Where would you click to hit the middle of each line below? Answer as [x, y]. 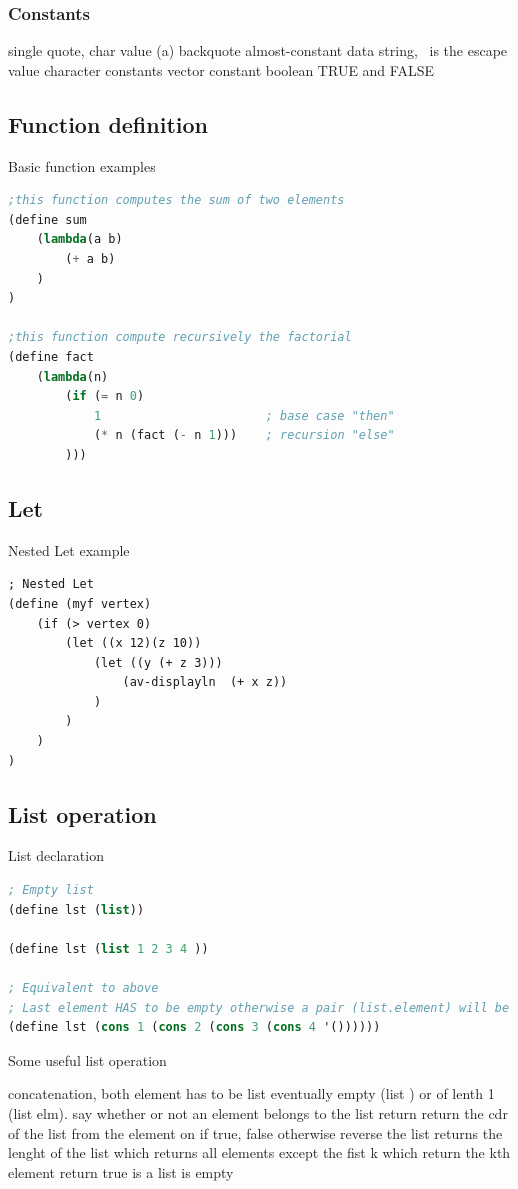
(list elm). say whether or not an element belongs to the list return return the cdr [258, 1112]
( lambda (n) [72, 376]
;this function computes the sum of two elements [176, 200]
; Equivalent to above [83, 988]
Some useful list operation [87, 1059]
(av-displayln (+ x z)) [205, 682]
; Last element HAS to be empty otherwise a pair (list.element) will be [259, 1007]
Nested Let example [69, 549]
